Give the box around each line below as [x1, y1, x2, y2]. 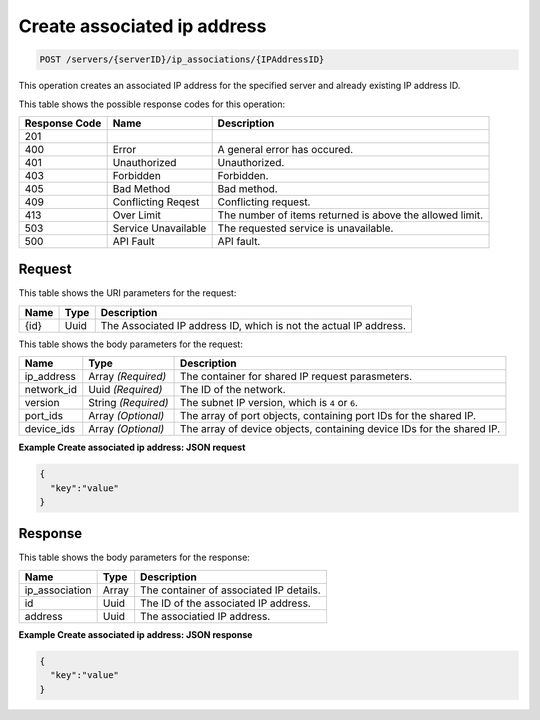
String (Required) [88, 396, 169, 410]
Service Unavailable [112, 221, 207, 235]
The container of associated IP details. [140, 583, 322, 597]
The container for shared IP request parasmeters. [180, 370, 413, 384]
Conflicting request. [217, 195, 311, 209]
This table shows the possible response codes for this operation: [18, 98, 286, 110]
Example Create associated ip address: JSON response [18, 628, 253, 640]
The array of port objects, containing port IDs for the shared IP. [180, 409, 477, 423]
